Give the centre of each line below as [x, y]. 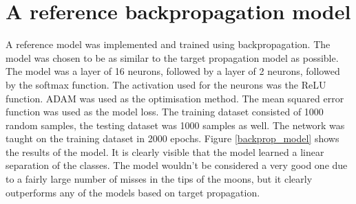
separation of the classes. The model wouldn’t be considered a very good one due [177, 165]
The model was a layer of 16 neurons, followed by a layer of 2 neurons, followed [173, 71]
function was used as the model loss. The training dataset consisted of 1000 [165, 112]
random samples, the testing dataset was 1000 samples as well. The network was [175, 125]
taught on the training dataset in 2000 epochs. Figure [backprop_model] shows [172, 138]
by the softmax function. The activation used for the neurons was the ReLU [166, 84]
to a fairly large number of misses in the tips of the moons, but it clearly [159, 179]
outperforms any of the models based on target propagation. [133, 192]
